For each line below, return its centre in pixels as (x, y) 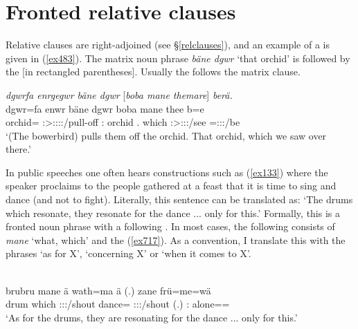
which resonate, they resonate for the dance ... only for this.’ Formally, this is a (173, 213)
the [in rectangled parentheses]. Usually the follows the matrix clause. (153, 72)
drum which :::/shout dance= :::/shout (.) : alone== (118, 304)
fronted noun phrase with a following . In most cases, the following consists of (170, 226)
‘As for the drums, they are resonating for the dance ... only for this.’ (152, 317)
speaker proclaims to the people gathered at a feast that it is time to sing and (171, 186)
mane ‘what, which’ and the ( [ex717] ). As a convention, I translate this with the (176, 239)
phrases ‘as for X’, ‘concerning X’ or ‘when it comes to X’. (128, 253)
